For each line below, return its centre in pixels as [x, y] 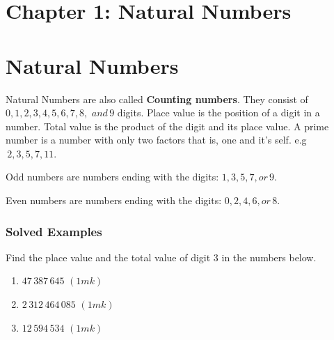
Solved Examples [54, 231]
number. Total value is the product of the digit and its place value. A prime [167, 126]
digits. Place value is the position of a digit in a [218, 113]
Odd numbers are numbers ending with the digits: [112, 177]
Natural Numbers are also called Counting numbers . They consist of [157, 99]
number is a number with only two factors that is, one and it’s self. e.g [156, 140]
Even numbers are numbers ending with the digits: [114, 200]
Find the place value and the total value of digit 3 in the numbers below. [161, 257]
